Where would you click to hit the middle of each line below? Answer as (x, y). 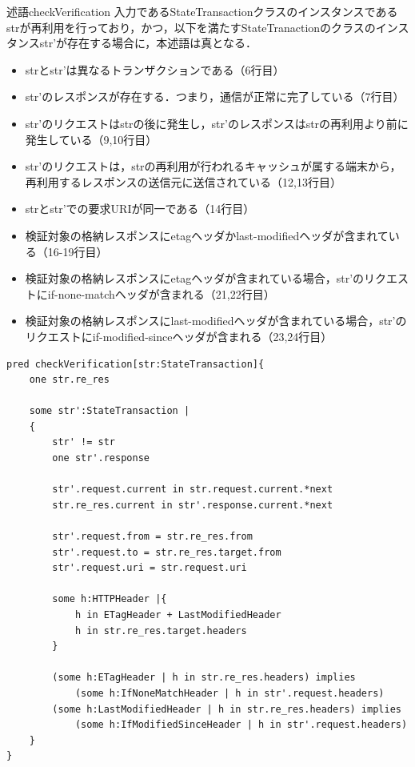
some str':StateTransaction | (110, 411)
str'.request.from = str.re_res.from (152, 537)
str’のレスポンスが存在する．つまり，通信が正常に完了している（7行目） (215, 96)
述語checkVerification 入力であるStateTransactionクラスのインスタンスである (202, 11)
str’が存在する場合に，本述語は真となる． (148, 43)
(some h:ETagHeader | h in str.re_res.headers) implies (204, 678)
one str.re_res (69, 380)
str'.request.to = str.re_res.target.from (167, 552)
